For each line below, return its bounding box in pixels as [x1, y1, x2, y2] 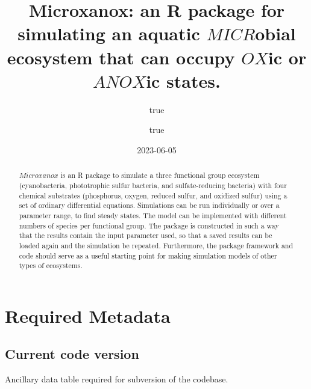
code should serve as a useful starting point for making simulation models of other [19, 250, 277, 260]
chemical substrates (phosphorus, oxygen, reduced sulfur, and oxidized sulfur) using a [19, 190, 287, 200]
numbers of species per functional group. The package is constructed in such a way [19, 220, 279, 230]
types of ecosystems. [19, 260, 83, 271]
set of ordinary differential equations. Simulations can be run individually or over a [19, 200, 280, 210]
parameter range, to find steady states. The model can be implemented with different [19, 210, 287, 220]
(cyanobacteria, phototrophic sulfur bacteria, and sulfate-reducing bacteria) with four [19, 180, 287, 190]
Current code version [5, 345, 139, 363]
